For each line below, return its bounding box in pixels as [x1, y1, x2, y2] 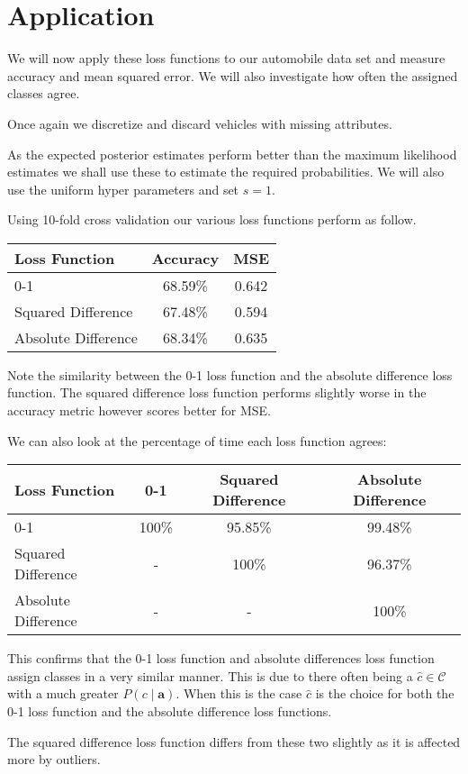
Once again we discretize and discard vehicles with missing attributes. [7, 114, 392, 132]
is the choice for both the [315, 684, 454, 703]
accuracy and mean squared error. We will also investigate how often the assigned [7, 66, 458, 85]
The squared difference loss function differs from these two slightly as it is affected [7, 732, 461, 751]
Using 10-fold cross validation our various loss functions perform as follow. [7, 210, 417, 229]
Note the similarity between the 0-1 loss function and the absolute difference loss [7, 365, 453, 384]
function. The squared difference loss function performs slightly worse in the [7, 383, 427, 402]
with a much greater [7, 684, 119, 703]
